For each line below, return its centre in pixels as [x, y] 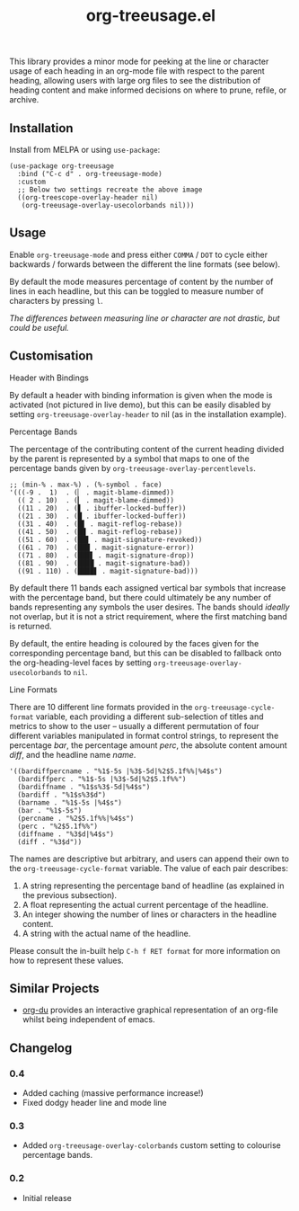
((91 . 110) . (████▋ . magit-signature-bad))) [108, 571]
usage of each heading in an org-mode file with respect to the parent [137, 71]
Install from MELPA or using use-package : [85, 150]
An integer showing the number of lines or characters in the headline [149, 914]
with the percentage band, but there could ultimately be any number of [141, 597]
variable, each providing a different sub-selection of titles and [149, 717]
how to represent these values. [66, 960]
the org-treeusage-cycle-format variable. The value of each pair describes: [149, 868]
